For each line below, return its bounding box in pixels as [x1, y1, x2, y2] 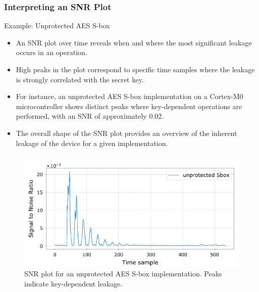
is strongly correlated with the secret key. [16, 74, 144, 84]
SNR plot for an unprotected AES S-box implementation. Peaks [24, 268, 222, 279]
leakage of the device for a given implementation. [16, 137, 168, 148]
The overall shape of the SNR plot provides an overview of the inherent [16, 127, 237, 138]
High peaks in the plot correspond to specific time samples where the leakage [16, 64, 255, 74]
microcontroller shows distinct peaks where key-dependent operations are [16, 101, 242, 111]
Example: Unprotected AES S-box [4, 20, 110, 31]
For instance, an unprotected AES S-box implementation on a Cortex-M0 [16, 91, 243, 102]
